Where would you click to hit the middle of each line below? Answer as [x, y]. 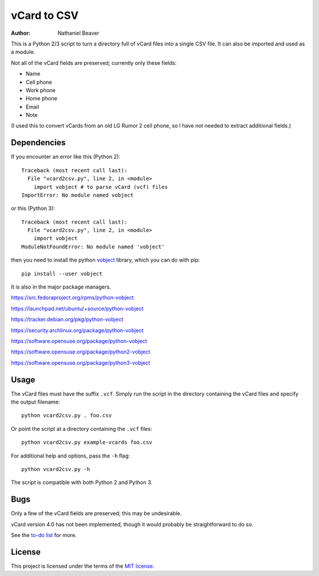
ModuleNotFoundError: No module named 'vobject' [93, 247]
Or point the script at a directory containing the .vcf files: [82, 428]
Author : [21, 33]
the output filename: [35, 402]
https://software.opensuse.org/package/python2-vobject [81, 352]
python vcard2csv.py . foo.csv [67, 415]
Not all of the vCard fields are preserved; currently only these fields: [94, 63]
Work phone [41, 90]
